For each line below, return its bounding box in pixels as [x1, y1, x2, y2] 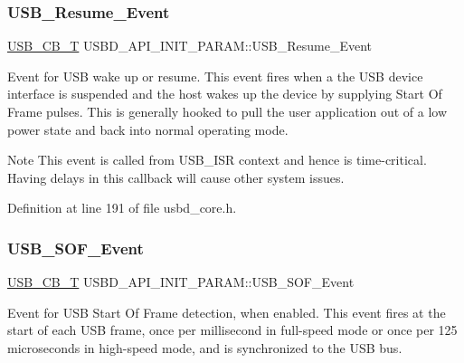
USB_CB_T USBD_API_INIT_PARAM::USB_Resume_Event [7, 36, 372, 55]
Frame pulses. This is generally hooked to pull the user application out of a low [7, 102, 448, 120]
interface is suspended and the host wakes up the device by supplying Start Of [7, 84, 442, 103]
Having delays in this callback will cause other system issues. [7, 167, 345, 186]
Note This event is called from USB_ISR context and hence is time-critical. [7, 150, 427, 169]
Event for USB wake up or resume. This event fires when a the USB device [7, 66, 423, 85]
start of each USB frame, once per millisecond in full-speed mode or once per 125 [7, 320, 458, 339]
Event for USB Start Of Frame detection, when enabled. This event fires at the [7, 302, 446, 321]
